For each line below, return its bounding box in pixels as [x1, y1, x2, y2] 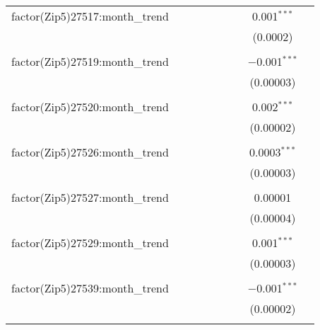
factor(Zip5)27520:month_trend [11, 98, 169, 115]
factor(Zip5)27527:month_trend [11, 189, 169, 205]
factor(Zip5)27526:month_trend [11, 144, 169, 160]
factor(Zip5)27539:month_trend [11, 280, 169, 296]
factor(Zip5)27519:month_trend [11, 53, 169, 69]
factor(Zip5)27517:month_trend [11, 8, 169, 24]
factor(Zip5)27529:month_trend [11, 234, 169, 251]
